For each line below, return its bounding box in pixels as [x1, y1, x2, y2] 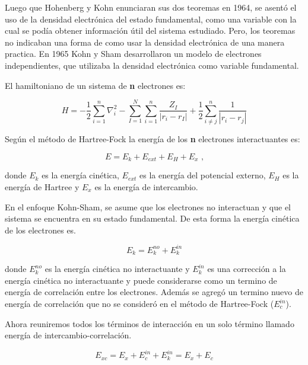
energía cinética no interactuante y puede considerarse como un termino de [5, 274, 277, 286]
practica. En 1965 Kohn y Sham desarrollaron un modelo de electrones [5, 47, 262, 60]
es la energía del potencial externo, [139, 169, 266, 181]
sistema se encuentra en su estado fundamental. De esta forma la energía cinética [5, 212, 300, 225]
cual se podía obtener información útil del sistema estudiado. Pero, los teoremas [5, 24, 296, 37]
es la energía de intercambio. [94, 180, 198, 193]
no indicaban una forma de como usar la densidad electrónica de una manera [5, 36, 285, 48]
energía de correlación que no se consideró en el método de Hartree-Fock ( [5, 297, 274, 310]
